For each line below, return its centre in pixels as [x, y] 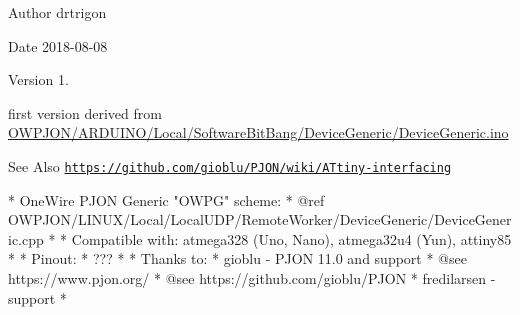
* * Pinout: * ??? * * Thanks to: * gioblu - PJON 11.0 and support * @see [237, 258]
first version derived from [85, 112]
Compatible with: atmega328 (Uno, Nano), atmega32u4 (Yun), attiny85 [291, 238]
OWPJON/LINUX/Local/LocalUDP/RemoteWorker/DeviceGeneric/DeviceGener [260, 219]
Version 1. [38, 79]
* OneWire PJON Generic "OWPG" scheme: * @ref [166, 199]
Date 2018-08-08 [58, 45]
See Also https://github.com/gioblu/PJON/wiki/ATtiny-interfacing [230, 165]
